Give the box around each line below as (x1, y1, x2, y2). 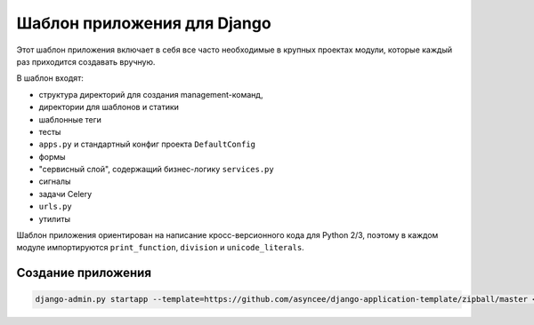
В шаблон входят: (16, 73, 84, 83)
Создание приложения (16, 266, 151, 281)
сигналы (38, 176, 71, 186)
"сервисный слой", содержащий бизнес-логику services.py (38, 164, 275, 175)
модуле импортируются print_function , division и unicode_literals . (16, 242, 304, 253)
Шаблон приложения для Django (16, 13, 271, 33)
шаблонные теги (38, 114, 102, 124)
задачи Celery (38, 188, 93, 199)
